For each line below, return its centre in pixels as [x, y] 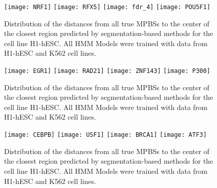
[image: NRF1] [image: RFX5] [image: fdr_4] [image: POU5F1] [107, 7]
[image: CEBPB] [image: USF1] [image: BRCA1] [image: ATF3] [105, 135]
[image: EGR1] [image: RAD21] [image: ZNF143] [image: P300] [107, 71]
